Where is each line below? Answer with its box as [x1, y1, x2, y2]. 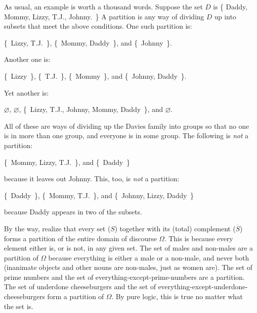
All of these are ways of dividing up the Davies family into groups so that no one [4, 120, 249, 131]
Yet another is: [4, 87, 49, 98]
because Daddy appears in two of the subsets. [4, 207, 142, 217]
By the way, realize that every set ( [4, 223, 111, 233]
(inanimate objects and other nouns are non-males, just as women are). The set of [4, 262, 253, 272]
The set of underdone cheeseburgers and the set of [4, 281, 156, 292]
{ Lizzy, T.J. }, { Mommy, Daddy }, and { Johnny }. [4, 37, 172, 48]
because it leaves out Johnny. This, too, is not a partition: [4, 173, 179, 184]
